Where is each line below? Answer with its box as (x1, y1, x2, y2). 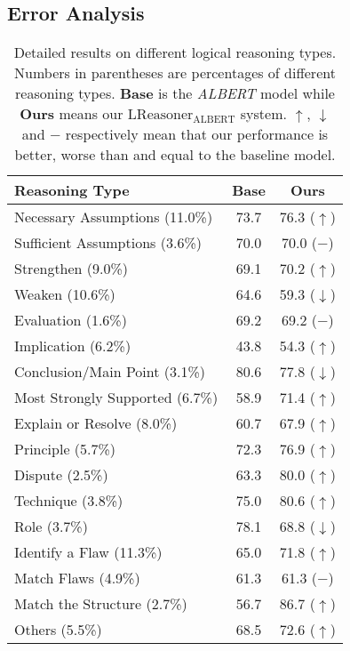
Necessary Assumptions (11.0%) (14, 206, 213, 228)
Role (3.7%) (14, 516, 88, 537)
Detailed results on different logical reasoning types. (13, 42, 337, 63)
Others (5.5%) (14, 619, 102, 640)
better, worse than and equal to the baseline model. (14, 144, 336, 165)
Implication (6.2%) (14, 335, 131, 357)
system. (240, 103, 287, 125)
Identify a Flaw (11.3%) (14, 542, 163, 563)
